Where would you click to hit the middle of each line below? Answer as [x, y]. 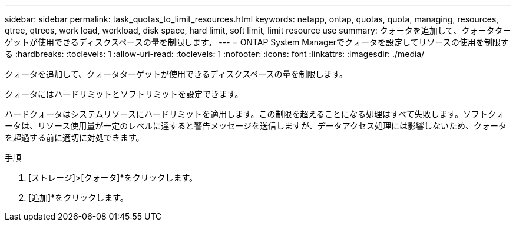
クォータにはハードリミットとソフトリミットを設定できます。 [124, 94]
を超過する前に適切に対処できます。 [75, 137]
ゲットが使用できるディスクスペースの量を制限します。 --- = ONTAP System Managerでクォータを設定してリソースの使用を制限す [257, 42]
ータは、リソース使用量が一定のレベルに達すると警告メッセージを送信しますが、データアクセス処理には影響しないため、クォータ [256, 126]
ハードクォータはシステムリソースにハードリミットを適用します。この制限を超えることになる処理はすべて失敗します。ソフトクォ [255, 114]
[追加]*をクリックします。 [78, 197]
